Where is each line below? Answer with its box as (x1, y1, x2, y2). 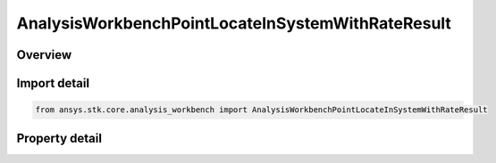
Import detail (16, 76, 89, 91)
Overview (16, 47, 72, 62)
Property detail (16, 130, 103, 146)
